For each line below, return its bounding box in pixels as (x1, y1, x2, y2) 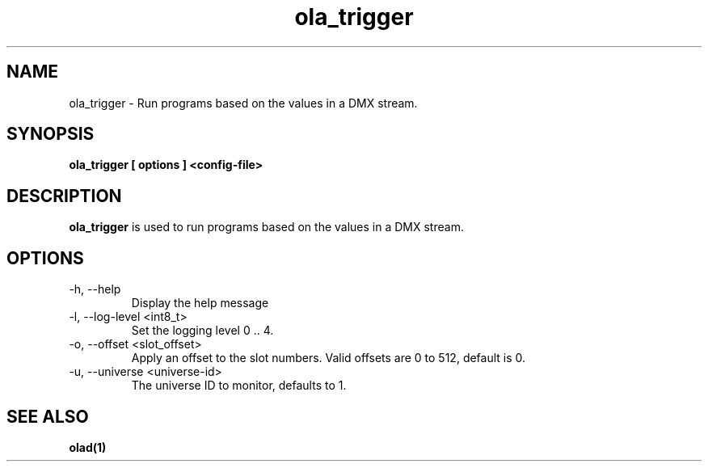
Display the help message (131, 296, 269, 310)
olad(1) (69, 440, 107, 454)
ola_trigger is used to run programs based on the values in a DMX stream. (69, 220, 464, 234)
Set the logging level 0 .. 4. (131, 323, 274, 338)
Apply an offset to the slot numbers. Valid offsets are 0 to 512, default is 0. (131, 351, 526, 365)
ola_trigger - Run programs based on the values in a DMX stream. (69, 95, 418, 110)
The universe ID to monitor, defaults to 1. (131, 378, 347, 393)
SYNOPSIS (6, 124, 95, 145)
